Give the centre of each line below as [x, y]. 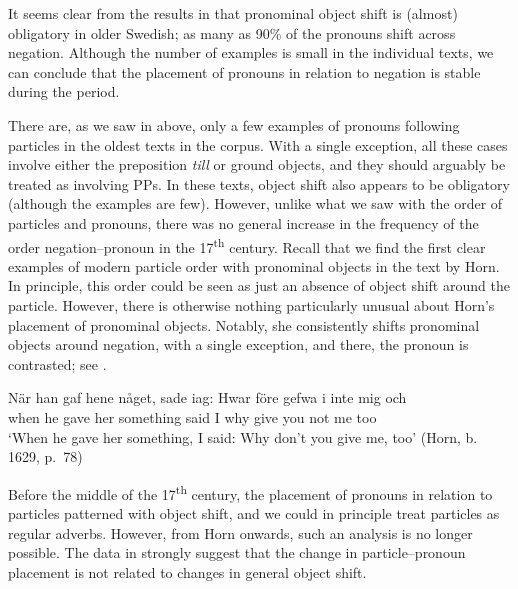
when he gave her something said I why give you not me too [192, 416]
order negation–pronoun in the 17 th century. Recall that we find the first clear [247, 245]
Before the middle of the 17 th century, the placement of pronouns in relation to [250, 492]
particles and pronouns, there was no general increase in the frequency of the [243, 222]
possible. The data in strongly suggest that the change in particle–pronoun [237, 552]
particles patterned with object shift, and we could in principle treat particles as [254, 512]
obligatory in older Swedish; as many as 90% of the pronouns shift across [232, 32]
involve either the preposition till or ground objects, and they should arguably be [257, 164]
